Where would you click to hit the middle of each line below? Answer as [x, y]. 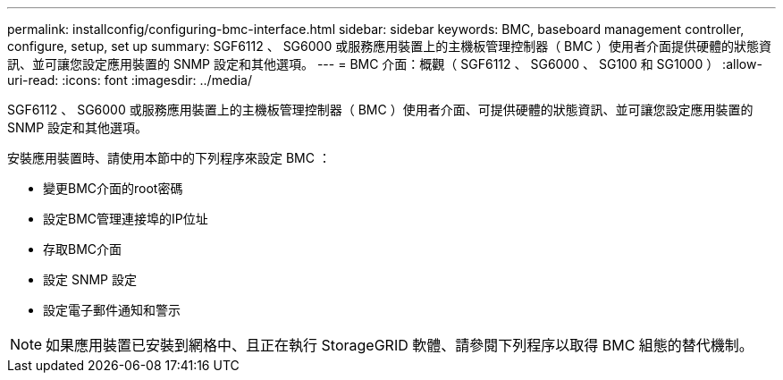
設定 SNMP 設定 [90, 279]
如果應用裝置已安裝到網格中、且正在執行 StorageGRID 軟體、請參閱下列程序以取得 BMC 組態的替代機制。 [400, 345]
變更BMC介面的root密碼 [113, 188]
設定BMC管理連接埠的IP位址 [126, 219]
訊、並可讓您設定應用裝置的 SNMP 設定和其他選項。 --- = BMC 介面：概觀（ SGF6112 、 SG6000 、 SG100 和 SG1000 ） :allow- [385, 64]
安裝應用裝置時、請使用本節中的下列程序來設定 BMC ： [169, 158]
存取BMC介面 [83, 249]
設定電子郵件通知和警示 [112, 310]
